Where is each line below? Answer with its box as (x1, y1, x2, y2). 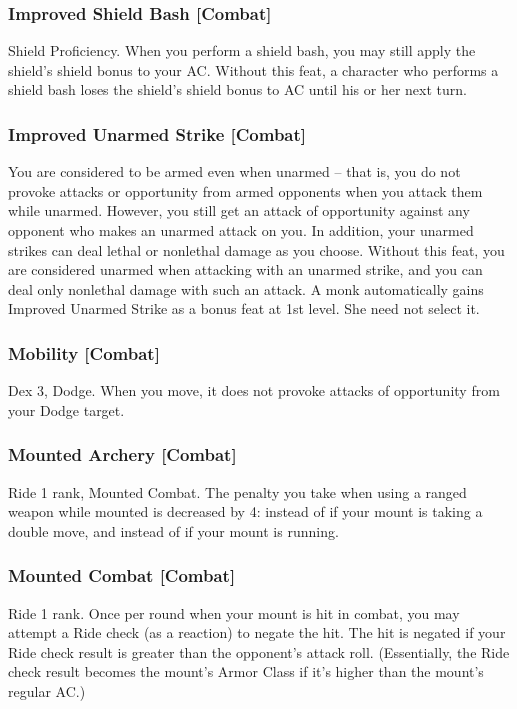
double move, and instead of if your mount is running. (8, 520, 339, 541)
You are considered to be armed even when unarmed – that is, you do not (8, 161, 461, 182)
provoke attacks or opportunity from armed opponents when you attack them (8, 180, 483, 201)
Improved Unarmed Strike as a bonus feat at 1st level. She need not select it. (8, 298, 480, 319)
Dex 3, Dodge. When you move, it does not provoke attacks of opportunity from (8, 380, 500, 401)
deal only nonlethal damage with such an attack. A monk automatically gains (8, 278, 484, 299)
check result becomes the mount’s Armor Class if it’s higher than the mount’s (8, 661, 484, 682)
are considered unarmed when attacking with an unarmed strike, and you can (8, 259, 483, 280)
